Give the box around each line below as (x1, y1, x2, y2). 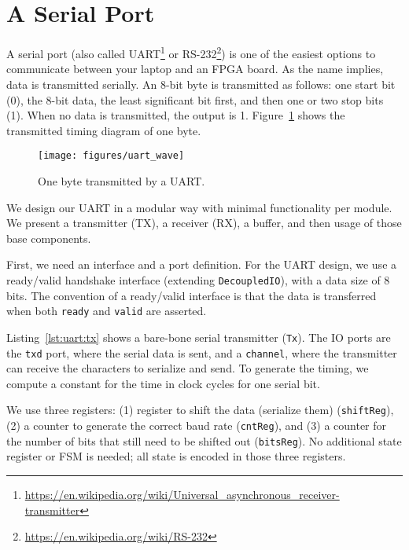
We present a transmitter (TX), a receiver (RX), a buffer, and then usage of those (6, 214, 402, 231)
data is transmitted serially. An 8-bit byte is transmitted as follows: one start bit (6, 75, 396, 92)
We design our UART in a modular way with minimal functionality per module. (6, 199, 392, 215)
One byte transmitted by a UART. (38, 173, 205, 189)
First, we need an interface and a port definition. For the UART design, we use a (6, 256, 397, 273)
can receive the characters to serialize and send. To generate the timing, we (6, 360, 369, 376)
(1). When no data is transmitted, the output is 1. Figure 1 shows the (6, 107, 345, 123)
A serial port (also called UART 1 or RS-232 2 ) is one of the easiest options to (6, 43, 376, 61)
